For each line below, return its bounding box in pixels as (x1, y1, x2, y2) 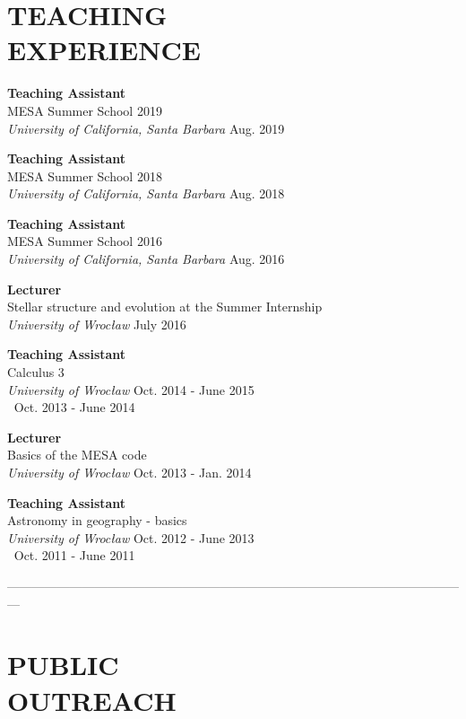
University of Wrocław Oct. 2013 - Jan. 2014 (7, 463, 252, 481)
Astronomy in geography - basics (7, 511, 187, 530)
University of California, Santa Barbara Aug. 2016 (7, 250, 285, 268)
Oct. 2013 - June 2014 (13, 398, 135, 416)
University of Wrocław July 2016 (7, 314, 186, 333)
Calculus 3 (7, 363, 65, 381)
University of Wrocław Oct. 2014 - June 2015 (7, 380, 255, 399)
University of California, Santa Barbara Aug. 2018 (7, 184, 285, 203)
